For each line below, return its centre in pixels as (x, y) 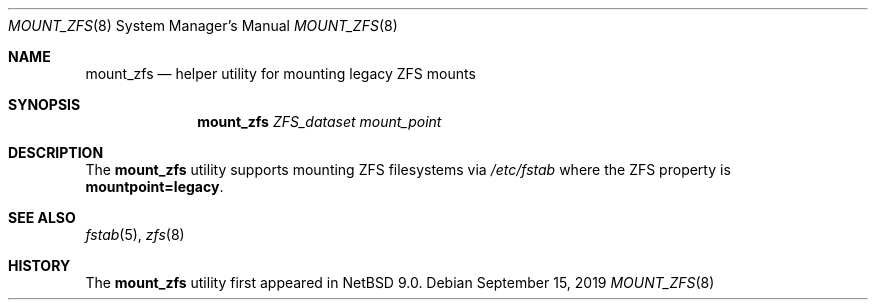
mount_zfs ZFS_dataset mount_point (319, 121)
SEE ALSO (42, 217)
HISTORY (39, 265)
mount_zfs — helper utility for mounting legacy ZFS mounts (280, 73)
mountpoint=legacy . (154, 186)
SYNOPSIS (44, 104)
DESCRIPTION (56, 152)
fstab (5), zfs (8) (135, 234)
